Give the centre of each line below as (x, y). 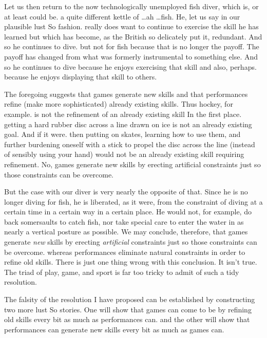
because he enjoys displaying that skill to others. (81, 77)
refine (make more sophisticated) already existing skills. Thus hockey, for (119, 104)
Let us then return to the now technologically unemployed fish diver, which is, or (131, 6)
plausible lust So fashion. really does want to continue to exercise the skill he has (131, 26)
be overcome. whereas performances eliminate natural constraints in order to (125, 252)
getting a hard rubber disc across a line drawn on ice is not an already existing (128, 124)
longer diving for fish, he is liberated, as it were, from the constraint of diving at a (133, 201)
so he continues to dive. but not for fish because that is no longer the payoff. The (132, 46)
